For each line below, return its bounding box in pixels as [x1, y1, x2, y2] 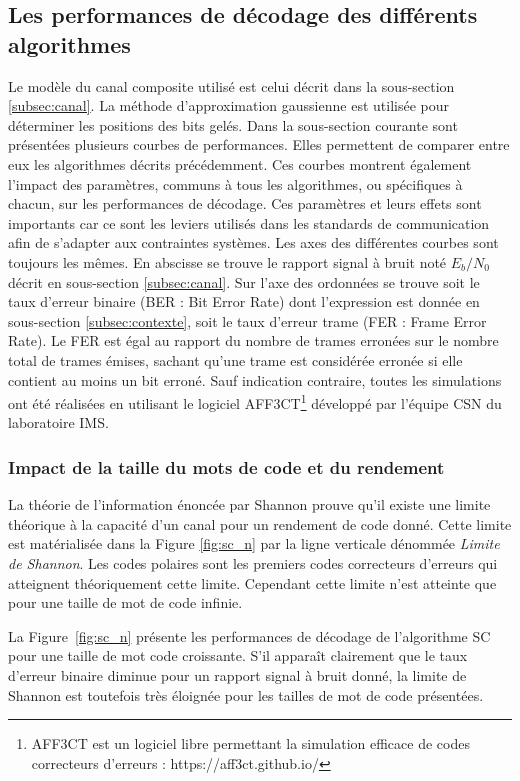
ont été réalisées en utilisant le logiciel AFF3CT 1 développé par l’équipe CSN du [8, 390, 502, 413]
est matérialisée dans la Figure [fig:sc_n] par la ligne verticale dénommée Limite [8, 533, 500, 554]
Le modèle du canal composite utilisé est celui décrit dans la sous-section [8, 75, 455, 96]
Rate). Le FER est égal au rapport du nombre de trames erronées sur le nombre [8, 330, 499, 351]
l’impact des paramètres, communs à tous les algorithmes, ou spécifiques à [8, 173, 463, 194]
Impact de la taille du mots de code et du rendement [8, 454, 445, 479]
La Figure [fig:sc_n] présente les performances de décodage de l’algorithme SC [8, 625, 491, 646]
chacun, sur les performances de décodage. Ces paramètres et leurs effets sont [8, 193, 482, 214]
